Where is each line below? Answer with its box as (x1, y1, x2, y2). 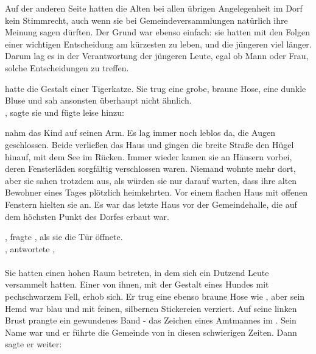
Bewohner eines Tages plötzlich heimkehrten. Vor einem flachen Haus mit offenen (5, 186, 308, 199)
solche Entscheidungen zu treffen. (5, 61, 129, 74)
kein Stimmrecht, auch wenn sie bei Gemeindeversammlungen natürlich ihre (5, 13, 288, 26)
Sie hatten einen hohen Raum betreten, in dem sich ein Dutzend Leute (5, 266, 269, 278)
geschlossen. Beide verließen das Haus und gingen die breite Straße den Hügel (5, 138, 294, 150)
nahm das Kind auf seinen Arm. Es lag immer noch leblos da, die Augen (5, 126, 275, 139)
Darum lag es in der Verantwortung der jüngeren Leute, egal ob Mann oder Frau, (5, 49, 309, 62)
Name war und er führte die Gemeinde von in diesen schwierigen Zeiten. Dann (5, 325, 297, 338)
